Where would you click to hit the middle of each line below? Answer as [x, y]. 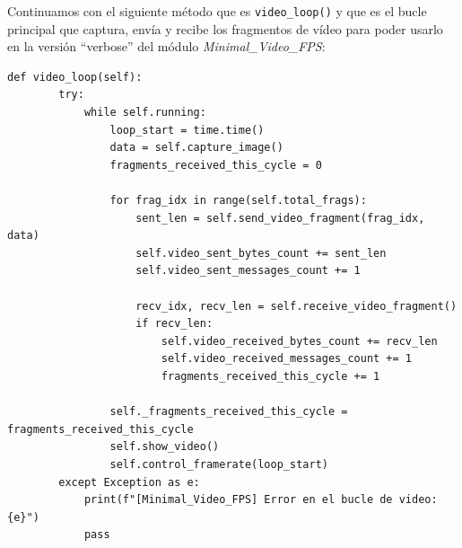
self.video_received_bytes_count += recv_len [299, 341]
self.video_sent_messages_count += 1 [248, 271]
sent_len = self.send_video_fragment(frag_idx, [280, 218]
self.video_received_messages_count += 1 [287, 359]
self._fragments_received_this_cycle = [229, 412]
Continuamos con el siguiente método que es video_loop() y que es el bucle [217, 11]
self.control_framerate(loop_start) [219, 464]
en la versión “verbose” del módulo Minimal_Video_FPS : [166, 46]
